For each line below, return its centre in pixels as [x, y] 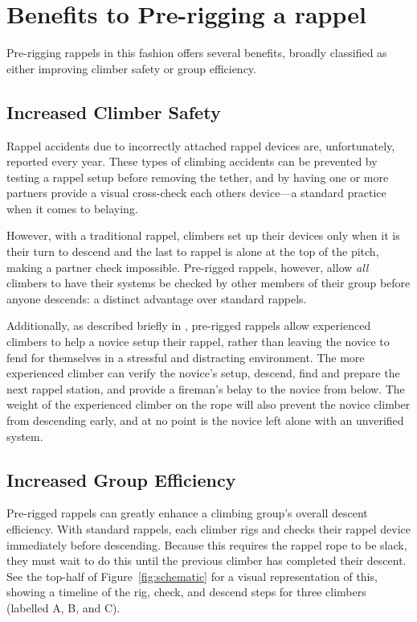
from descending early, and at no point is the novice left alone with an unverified [205, 420]
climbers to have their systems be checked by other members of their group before [208, 283]
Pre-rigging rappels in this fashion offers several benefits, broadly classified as [197, 53]
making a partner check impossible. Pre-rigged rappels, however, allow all [188, 267]
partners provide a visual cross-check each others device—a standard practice [196, 193]
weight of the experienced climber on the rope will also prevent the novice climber [208, 404]
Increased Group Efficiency [121, 479]
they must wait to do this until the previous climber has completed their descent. [206, 560]
